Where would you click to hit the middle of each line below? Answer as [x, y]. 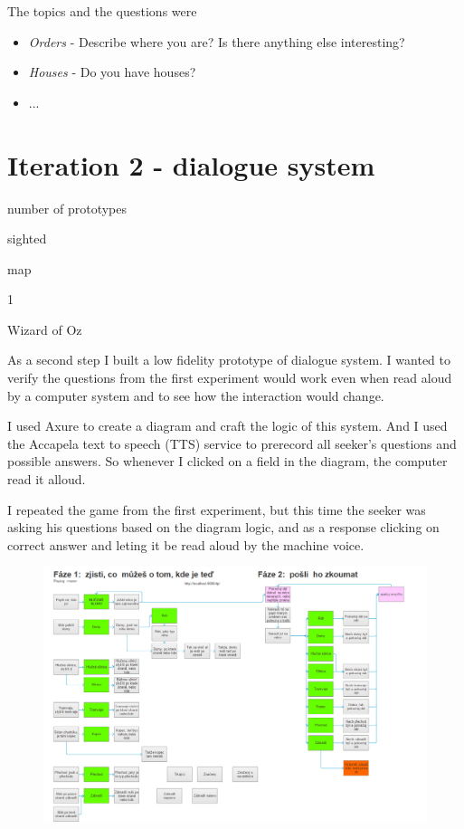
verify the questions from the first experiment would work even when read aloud [230, 378]
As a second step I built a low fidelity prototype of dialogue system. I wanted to [229, 360]
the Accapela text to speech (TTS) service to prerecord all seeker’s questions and [232, 443]
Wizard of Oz [45, 329]
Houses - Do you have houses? [112, 72]
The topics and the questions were [102, 11]
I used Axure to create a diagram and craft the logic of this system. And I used [227, 426]
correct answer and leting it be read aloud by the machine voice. [186, 544]
